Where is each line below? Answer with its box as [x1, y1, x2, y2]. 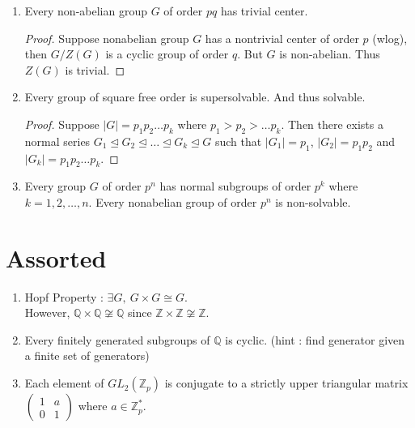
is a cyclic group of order [105, 45, 229, 62]
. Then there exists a [281, 115, 383, 132]
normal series [24, 132, 91, 149]
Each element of [24, 374, 104, 392]
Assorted [6, 241, 107, 274]
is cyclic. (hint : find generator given [225, 331, 405, 348]
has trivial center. [220, 2, 308, 19]
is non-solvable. [275, 193, 351, 210]
